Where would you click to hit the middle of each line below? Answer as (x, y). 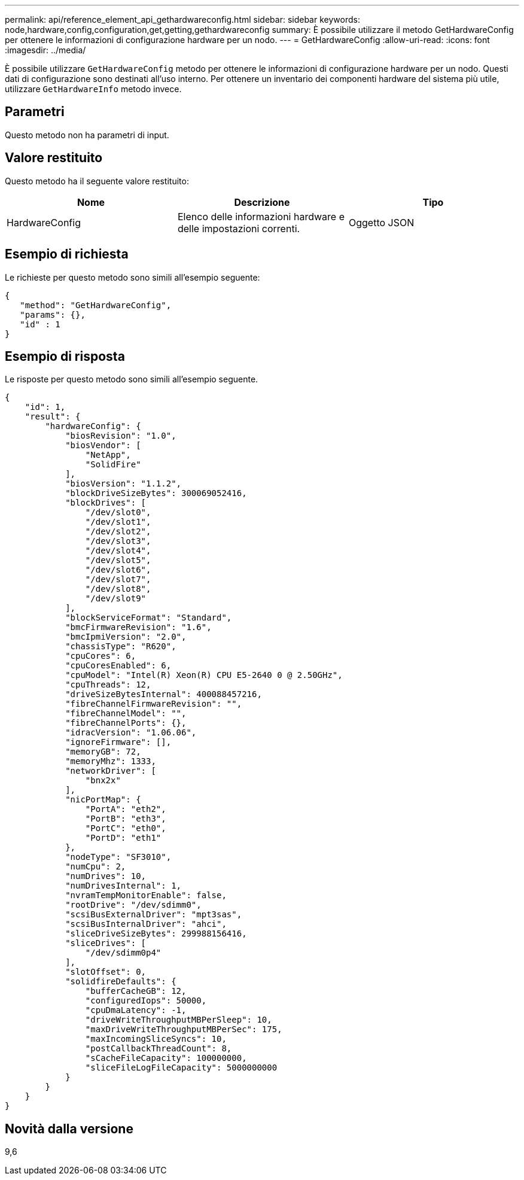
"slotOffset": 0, (106, 972)
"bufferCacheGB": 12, (136, 991)
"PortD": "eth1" (123, 838)
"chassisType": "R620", (121, 647)
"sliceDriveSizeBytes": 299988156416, (156, 934)
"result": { (53, 417)
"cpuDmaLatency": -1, (136, 1010)
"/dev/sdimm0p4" (123, 953)
